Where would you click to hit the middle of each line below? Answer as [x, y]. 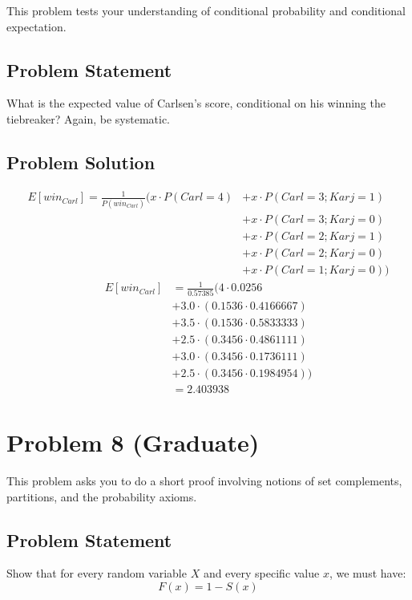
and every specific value [261, 573]
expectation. [36, 26]
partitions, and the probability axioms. [102, 496]
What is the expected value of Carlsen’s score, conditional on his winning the [196, 103]
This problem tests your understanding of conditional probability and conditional [206, 10]
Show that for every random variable [97, 573]
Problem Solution [81, 162]
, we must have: [368, 573]
